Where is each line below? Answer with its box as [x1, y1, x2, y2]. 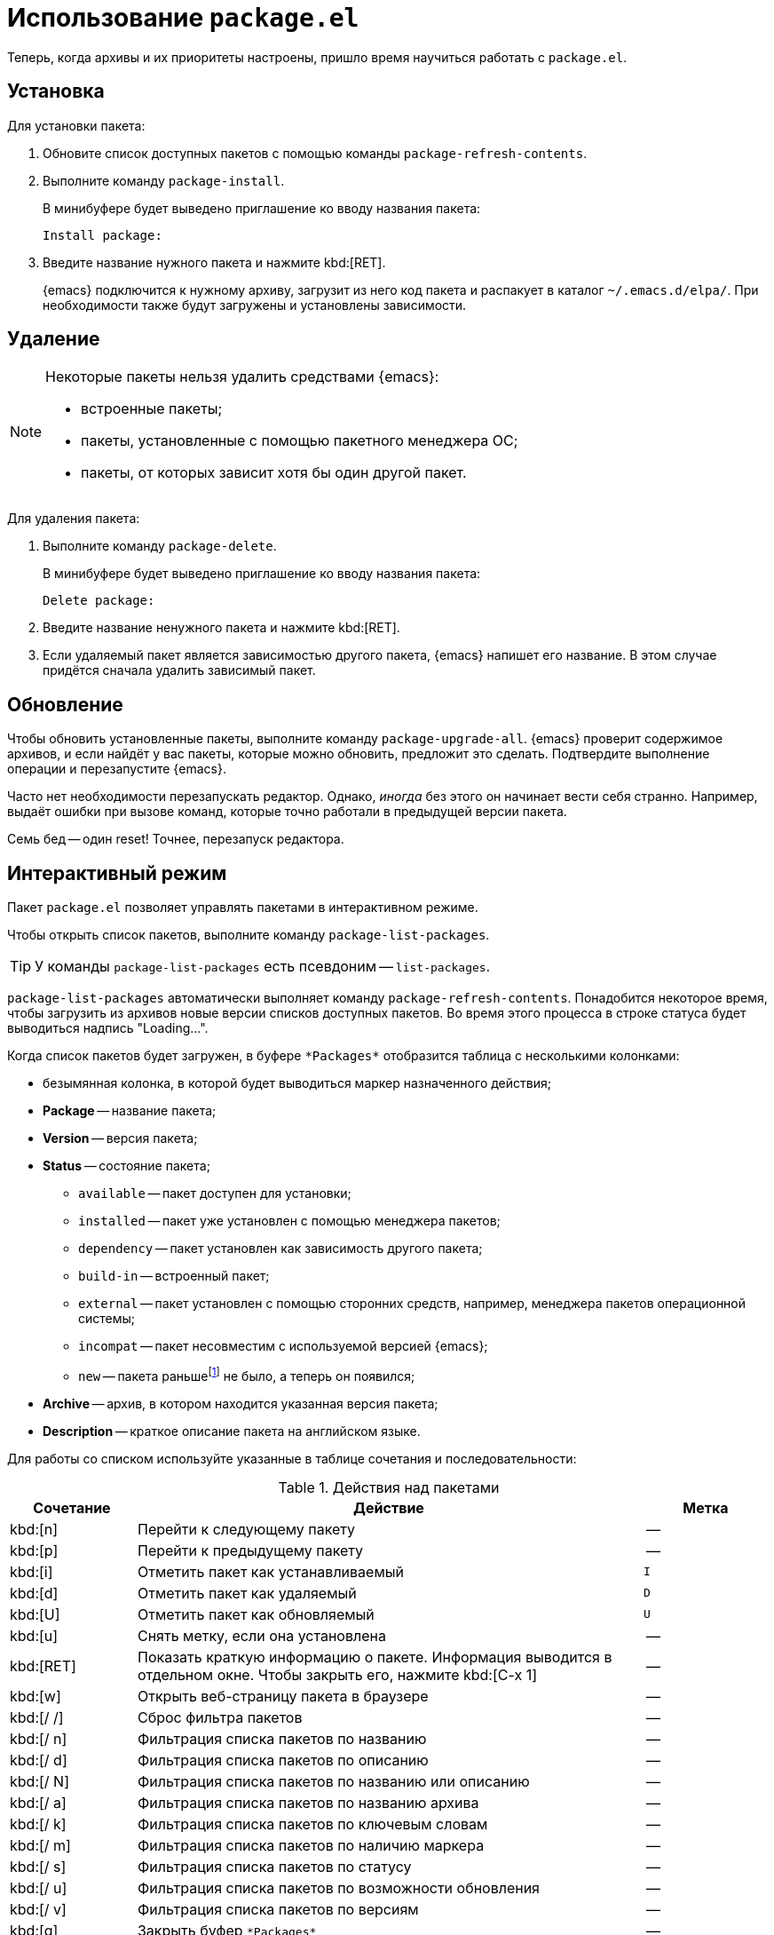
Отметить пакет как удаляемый [137, 1583, 357, 1602]
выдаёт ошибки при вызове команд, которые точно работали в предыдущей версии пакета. [7, 804, 567, 820]
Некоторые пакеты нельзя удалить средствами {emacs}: [45, 368, 439, 386]
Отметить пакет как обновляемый [137, 1605, 375, 1623]
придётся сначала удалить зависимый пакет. [43, 662, 316, 678]
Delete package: [43, 593, 155, 608]
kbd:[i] [10, 1562, 53, 1581]
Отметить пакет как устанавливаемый [137, 1562, 404, 1581]
